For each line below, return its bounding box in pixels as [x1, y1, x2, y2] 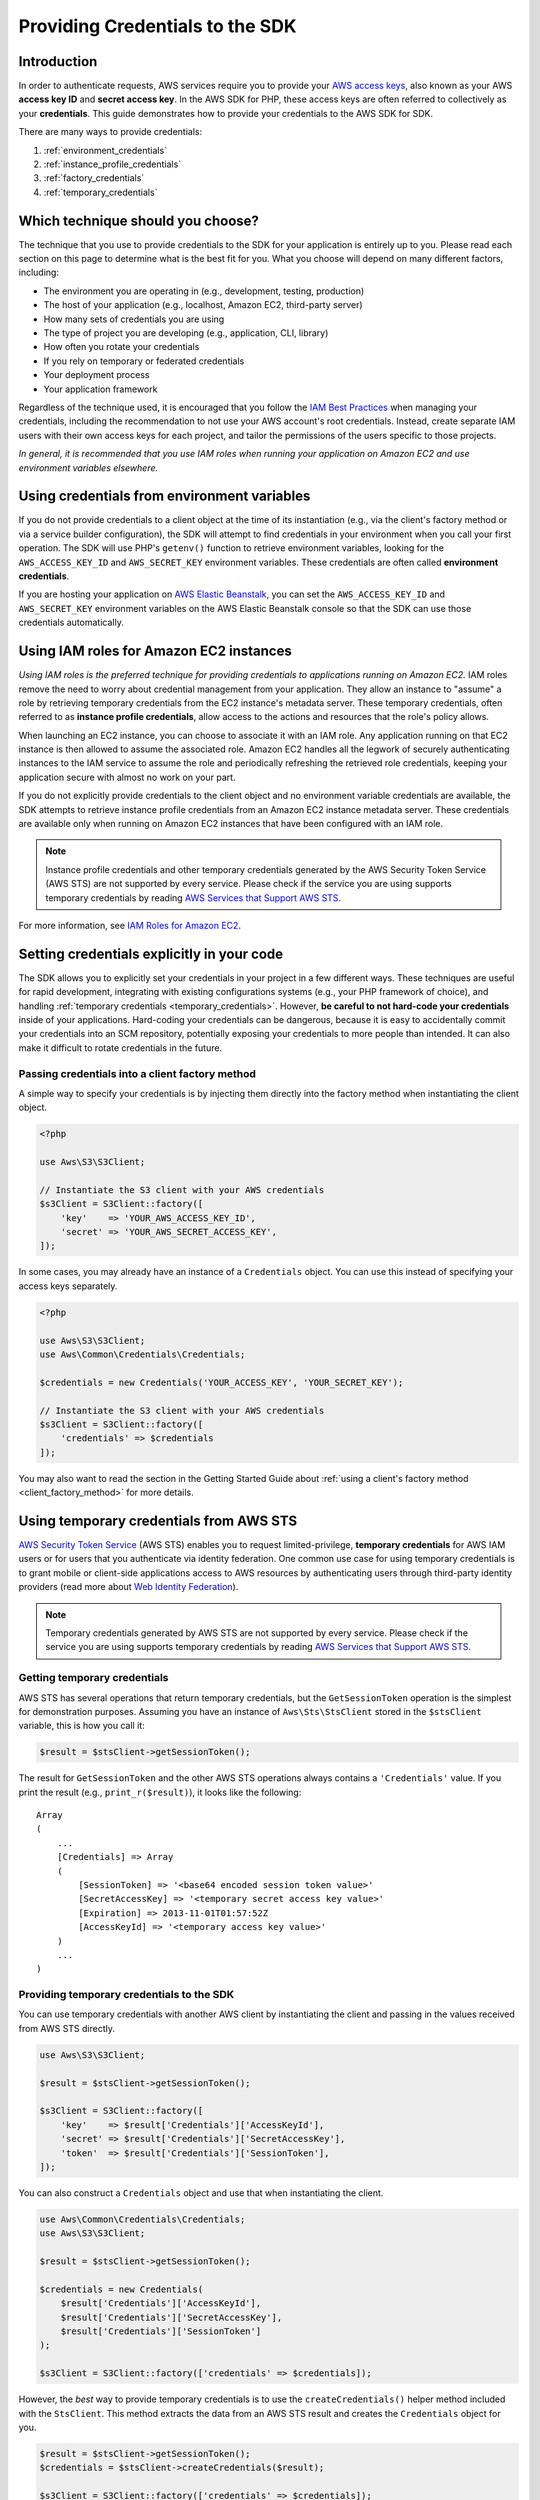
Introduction [18, 53, 98, 70]
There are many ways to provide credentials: [18, 126, 203, 138]
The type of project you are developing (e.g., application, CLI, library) [43, 327, 329, 339]
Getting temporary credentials [18, 1671, 169, 1685]
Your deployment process [43, 369, 150, 381]
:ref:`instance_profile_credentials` [43, 158, 182, 170]
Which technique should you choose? [18, 212, 260, 229]
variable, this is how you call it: [18, 1720, 145, 1732]
